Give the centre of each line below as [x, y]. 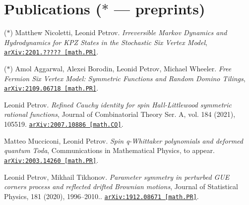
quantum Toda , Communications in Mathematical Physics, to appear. [109, 150]
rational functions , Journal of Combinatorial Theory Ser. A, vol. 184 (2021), [120, 114]
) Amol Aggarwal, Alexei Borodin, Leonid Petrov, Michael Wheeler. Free [121, 68]
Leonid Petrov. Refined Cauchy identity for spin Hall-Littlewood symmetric [118, 104]
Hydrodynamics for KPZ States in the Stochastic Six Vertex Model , [106, 42]
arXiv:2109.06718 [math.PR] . [51, 88]
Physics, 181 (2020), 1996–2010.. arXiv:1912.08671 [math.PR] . [101, 196]
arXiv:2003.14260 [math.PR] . [51, 160]
